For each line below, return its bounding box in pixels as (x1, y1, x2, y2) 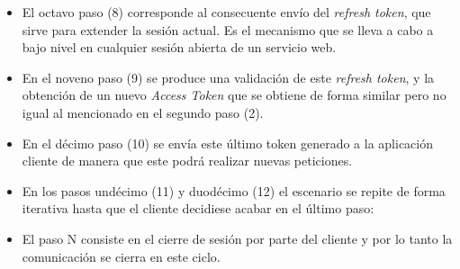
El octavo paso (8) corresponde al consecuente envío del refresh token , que (22, 3, 431, 21)
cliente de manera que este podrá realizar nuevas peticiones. (22, 151, 353, 170)
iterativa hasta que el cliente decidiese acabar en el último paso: (22, 199, 374, 218)
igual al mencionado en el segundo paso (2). (22, 103, 264, 121)
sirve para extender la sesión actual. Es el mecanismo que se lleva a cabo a (22, 20, 434, 39)
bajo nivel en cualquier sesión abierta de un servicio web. (22, 38, 337, 57)
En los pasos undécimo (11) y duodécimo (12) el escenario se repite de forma (22, 181, 446, 200)
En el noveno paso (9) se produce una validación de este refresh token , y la (22, 67, 435, 86)
